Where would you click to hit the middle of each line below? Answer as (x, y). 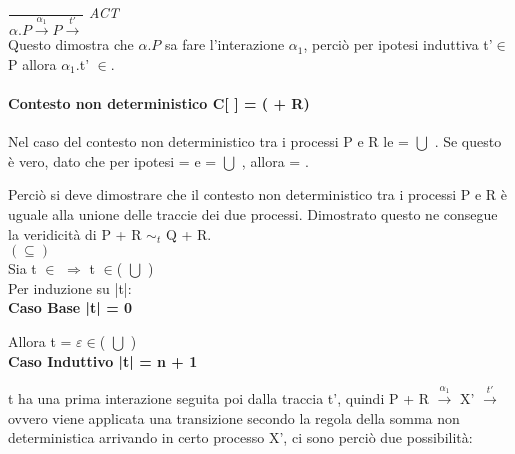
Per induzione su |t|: (70, 287)
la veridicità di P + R (75, 233)
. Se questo (468, 141)
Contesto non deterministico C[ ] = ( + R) (159, 103)
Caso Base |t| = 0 (70, 307)
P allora (32, 63)
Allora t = (40, 340)
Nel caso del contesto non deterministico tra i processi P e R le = (208, 141)
